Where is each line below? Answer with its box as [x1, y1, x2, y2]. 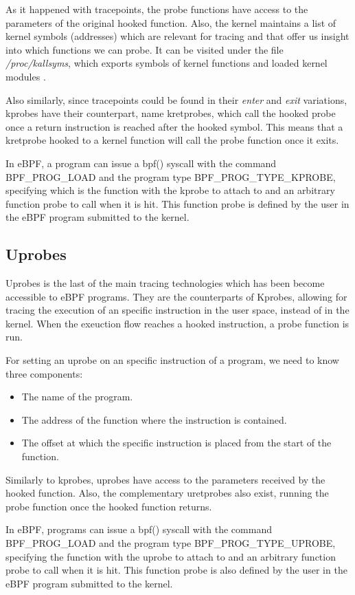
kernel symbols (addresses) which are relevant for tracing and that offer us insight [5, 29, 350, 43]
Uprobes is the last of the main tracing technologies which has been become [5, 276, 325, 290]
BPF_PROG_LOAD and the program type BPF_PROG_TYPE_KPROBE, [5, 169, 336, 184]
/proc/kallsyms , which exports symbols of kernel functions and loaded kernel [5, 56, 328, 70]
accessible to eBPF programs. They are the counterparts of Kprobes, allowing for [5, 289, 347, 303]
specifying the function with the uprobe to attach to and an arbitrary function [5, 549, 336, 563]
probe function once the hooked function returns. [5, 499, 212, 513]
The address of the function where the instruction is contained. [21, 412, 287, 426]
